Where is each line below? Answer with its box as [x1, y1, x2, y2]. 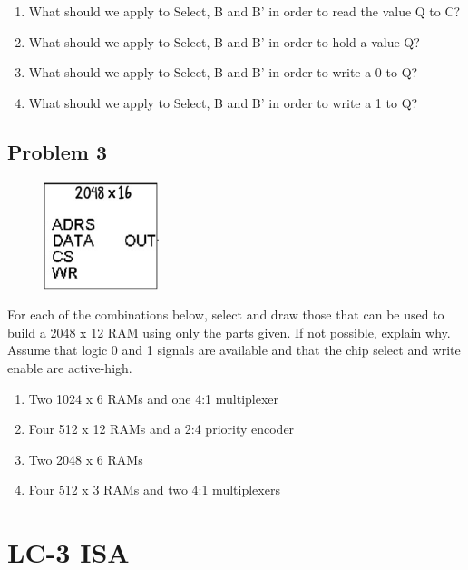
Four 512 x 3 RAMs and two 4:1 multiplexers [28, 480, 280, 499]
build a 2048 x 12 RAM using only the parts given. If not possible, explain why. [7, 322, 451, 341]
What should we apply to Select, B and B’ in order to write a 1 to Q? [28, 93, 418, 112]
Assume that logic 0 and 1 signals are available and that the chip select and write [7, 340, 461, 359]
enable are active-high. [7, 359, 132, 378]
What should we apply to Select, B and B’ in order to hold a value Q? [28, 32, 420, 51]
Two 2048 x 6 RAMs [28, 449, 143, 468]
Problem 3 [7, 137, 107, 165]
